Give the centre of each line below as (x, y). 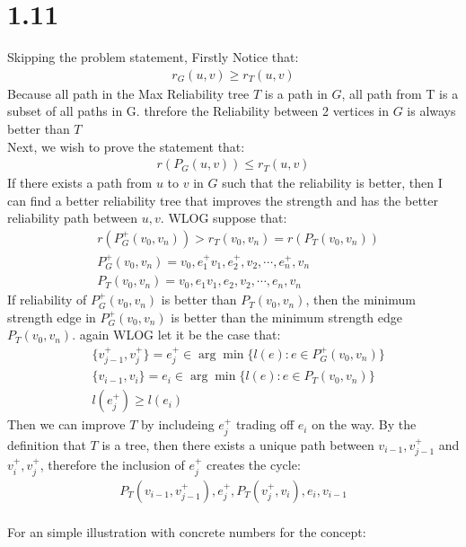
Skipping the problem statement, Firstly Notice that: (153, 57)
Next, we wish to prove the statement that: (126, 146)
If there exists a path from (80, 183)
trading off (265, 424)
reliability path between (73, 218)
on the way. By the (364, 424)
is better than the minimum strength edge (287, 317)
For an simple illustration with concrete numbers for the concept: (187, 532)
